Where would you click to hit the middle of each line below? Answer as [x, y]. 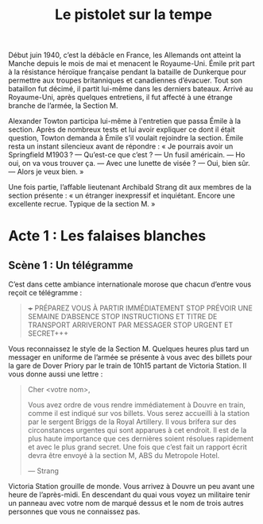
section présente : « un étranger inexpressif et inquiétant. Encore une [122, 195]
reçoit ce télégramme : [45, 293]
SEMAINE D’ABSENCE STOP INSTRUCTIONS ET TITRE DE [122, 317]
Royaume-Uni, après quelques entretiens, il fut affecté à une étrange [120, 98]
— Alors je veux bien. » [46, 171]
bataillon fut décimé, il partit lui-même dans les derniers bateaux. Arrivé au [131, 89]
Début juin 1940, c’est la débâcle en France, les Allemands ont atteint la [125, 55]
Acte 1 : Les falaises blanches [107, 236]
